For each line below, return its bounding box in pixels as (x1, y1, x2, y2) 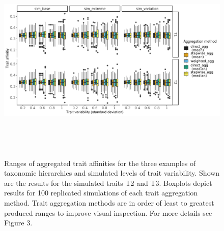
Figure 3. (4, 217, 33, 228)
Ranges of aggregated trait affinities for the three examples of (4, 157, 196, 168)
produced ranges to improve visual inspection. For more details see (4, 207, 212, 218)
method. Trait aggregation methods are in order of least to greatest (4, 197, 214, 208)
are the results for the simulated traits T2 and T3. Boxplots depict (4, 177, 212, 188)
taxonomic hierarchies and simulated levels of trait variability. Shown (4, 168, 220, 178)
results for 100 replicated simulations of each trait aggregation (4, 187, 198, 198)
